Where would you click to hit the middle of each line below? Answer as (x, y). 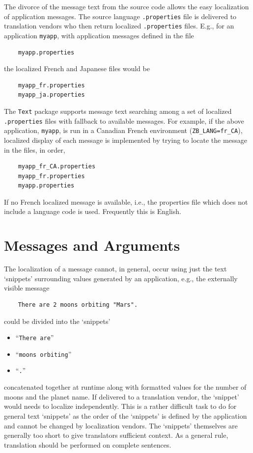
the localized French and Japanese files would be (77, 68)
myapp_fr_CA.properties (57, 167)
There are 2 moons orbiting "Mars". (78, 305)
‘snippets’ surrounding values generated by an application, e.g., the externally (121, 278)
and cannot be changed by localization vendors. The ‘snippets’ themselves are (121, 425)
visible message (27, 288)
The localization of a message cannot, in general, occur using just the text (115, 269)
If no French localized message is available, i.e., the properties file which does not (126, 201)
